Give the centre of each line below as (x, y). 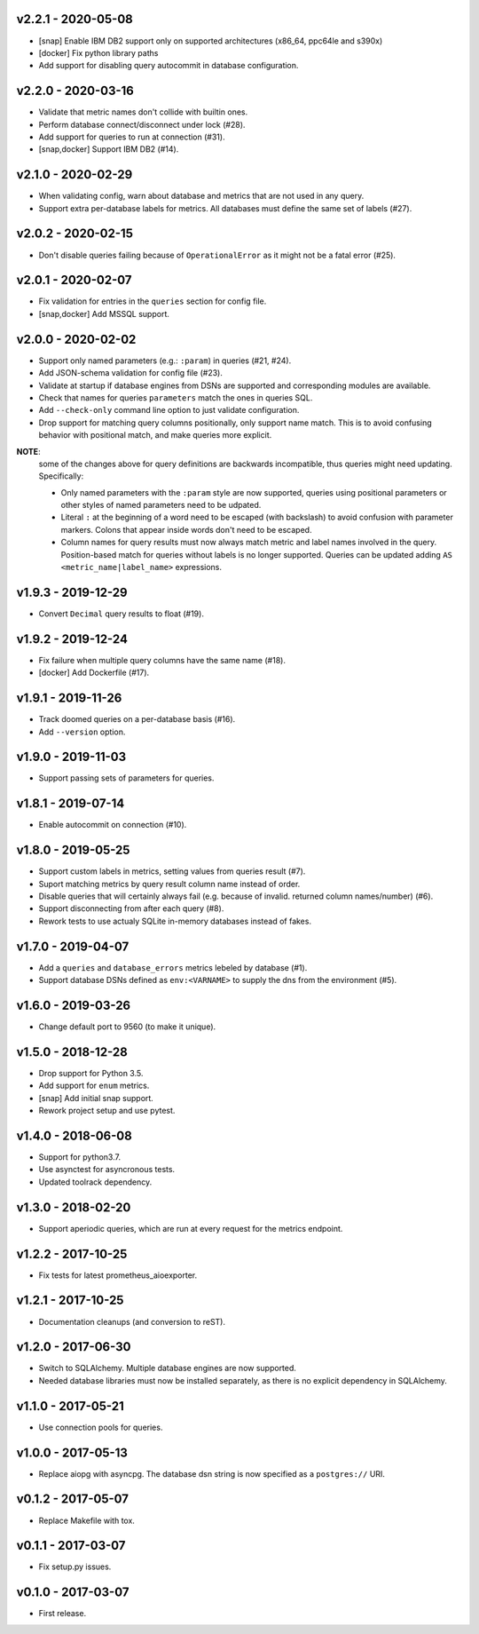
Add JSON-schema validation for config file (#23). (131, 373)
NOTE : (28, 451)
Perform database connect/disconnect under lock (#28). (142, 124)
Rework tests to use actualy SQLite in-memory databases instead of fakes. (175, 921)
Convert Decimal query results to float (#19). (121, 614)
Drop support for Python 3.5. (91, 1073)
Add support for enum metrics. (94, 1086)
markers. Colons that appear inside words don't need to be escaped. (186, 529)
